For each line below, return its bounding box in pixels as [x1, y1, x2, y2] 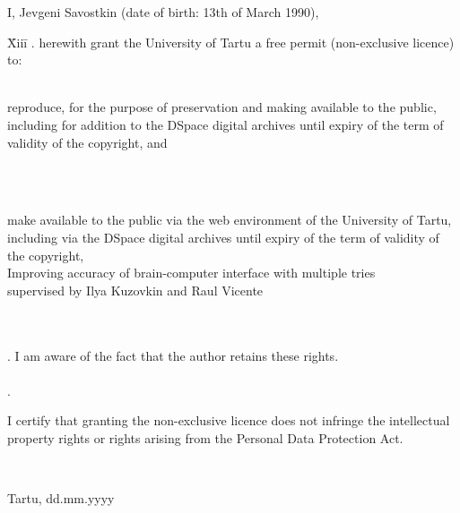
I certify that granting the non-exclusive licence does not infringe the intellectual [7, 411, 450, 430]
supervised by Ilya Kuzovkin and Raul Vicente [7, 280, 264, 299]
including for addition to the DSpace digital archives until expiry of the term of [7, 115, 444, 133]
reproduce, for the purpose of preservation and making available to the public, [7, 98, 437, 116]
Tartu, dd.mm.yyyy [7, 489, 115, 508]
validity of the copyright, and [7, 133, 168, 151]
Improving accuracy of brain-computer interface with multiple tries [7, 263, 376, 282]
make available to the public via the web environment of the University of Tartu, [7, 210, 452, 229]
